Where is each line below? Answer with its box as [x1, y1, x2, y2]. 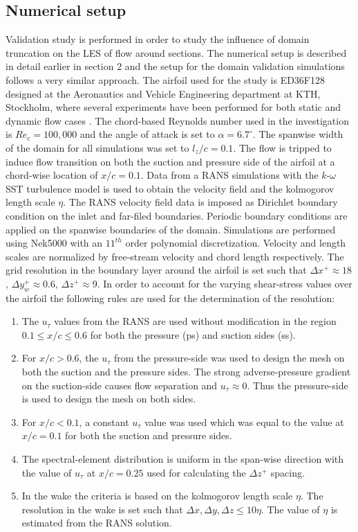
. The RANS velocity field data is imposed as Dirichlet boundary [63, 195, 338, 209]
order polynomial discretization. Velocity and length [125, 236, 346, 250]
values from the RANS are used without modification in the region [54, 314, 337, 328]
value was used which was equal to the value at [144, 414, 344, 429]
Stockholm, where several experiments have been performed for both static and [6, 100, 341, 114]
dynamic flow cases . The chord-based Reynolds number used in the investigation [6, 113, 349, 127]
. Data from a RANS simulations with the [140, 168, 319, 182]
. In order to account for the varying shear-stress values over [97, 276, 352, 290]
